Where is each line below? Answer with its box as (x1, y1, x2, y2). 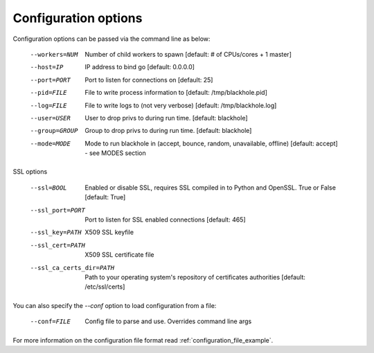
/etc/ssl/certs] (84, 282, 125, 291)
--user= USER (30, 114, 71, 122)
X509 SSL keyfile (84, 228, 134, 237)
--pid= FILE (30, 89, 67, 97)
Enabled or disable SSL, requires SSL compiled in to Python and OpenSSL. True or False (84, 183, 336, 192)
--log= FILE (30, 101, 67, 109)
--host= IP (30, 63, 64, 71)
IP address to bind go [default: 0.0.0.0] (84, 63, 195, 71)
